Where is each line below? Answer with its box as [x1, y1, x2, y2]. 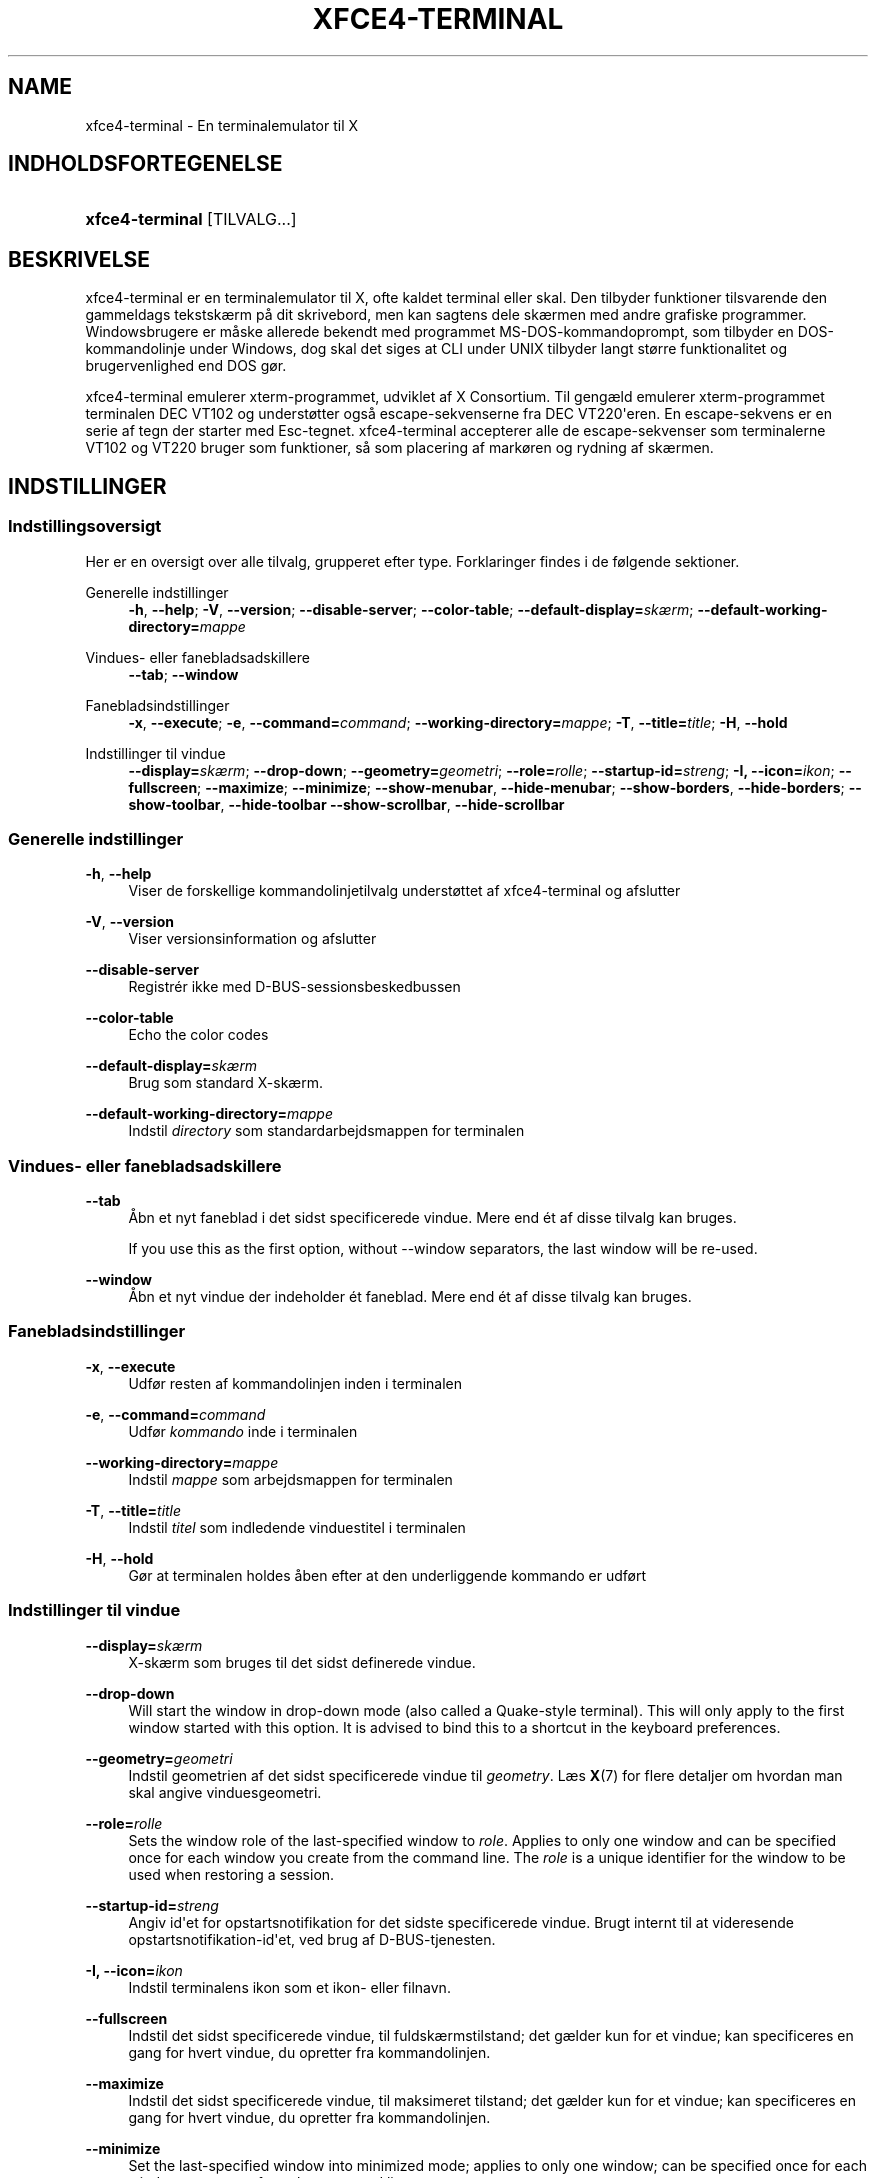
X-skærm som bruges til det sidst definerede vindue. [128, 1653, 476, 1671]
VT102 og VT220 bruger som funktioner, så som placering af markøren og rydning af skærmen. [85, 439, 714, 457]
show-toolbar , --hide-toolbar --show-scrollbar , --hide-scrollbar [128, 795, 565, 813]
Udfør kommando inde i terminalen [128, 1422, 358, 1440]
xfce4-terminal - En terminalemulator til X [85, 116, 359, 134]
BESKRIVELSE [8, 246, 151, 272]
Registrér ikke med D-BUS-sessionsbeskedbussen [128, 978, 461, 996]
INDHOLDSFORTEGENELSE [8, 151, 283, 177]
